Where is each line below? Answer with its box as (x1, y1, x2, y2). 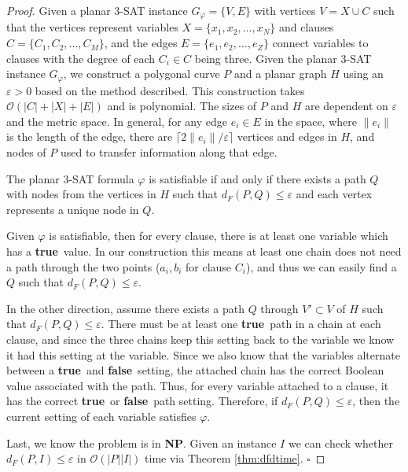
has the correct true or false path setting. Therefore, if (6, 393, 278, 409)
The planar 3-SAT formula (6, 170, 134, 186)
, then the (352, 393, 400, 409)
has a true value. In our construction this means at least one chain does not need (6, 243, 402, 260)
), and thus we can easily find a (245, 258, 397, 275)
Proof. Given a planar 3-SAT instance (6, 2, 188, 18)
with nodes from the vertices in (6, 186, 156, 202)
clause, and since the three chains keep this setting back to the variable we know (6, 331, 395, 347)
